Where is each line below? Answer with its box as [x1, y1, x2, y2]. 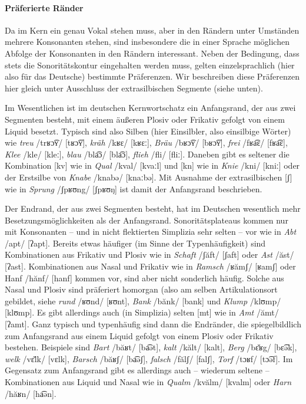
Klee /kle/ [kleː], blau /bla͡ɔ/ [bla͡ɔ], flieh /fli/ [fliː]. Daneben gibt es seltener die [5, 147, 290, 160]
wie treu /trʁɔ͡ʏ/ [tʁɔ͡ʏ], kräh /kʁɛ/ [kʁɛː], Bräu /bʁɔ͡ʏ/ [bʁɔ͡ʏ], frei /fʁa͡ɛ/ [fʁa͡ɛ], [5, 136, 288, 149]
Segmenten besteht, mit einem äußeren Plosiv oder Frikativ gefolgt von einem [5, 113, 285, 125]
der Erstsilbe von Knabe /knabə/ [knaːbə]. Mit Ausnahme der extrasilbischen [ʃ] [5, 170, 292, 183]
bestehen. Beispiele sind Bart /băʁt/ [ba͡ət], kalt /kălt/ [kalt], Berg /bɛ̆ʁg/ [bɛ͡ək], [5, 341, 297, 353]
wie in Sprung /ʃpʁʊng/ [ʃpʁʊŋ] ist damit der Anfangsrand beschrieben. [5, 182, 262, 195]
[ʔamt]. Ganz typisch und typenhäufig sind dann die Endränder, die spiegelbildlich [5, 318, 301, 330]
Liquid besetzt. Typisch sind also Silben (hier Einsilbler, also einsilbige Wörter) [5, 124, 291, 137]
